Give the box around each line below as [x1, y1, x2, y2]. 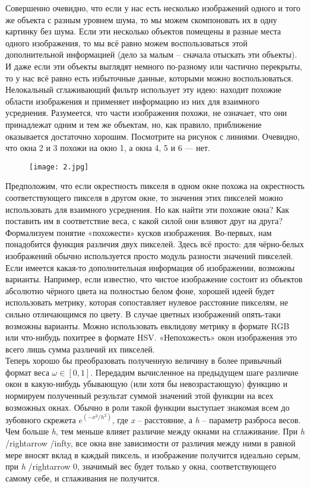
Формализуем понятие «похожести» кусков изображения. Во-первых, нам [5, 226, 272, 238]
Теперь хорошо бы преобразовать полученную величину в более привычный [5, 354, 282, 367]
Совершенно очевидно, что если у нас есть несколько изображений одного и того [5, 2, 300, 14]
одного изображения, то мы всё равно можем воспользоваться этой [5, 36, 248, 49]
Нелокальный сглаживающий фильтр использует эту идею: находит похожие [5, 83, 281, 96]
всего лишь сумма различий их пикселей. [5, 342, 155, 355]
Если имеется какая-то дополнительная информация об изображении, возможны [5, 261, 295, 273]
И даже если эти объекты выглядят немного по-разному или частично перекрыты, [5, 59, 302, 72]
